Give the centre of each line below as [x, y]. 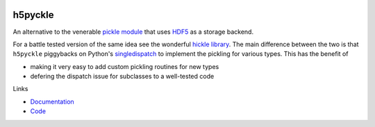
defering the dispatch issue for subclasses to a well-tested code [122, 77]
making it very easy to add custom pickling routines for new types [125, 66]
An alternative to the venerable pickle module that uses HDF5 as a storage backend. [133, 32]
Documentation [52, 101]
